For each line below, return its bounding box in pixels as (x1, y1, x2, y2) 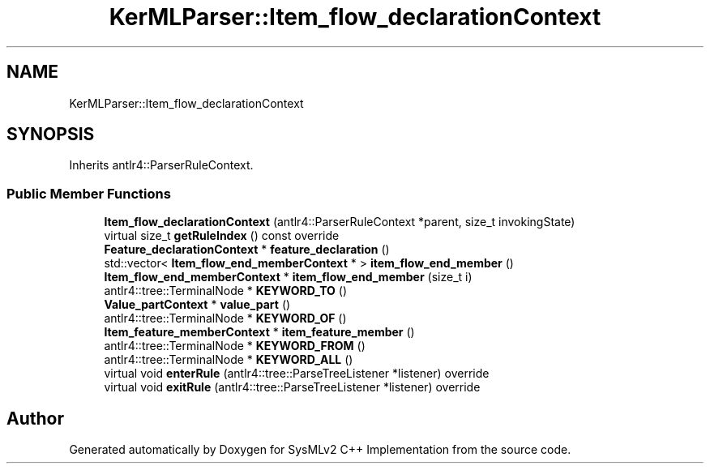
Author (6, 408, 64, 429)
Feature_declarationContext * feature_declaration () (104, 242, 390, 257)
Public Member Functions (6, 185, 171, 202)
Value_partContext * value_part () (104, 297, 291, 312)
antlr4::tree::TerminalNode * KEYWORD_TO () (104, 284, 347, 298)
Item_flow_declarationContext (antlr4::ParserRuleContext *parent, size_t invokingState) (104, 215, 575, 229)
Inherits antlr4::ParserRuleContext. (69, 158, 254, 173)
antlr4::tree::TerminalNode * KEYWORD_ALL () (104, 352, 353, 367)
